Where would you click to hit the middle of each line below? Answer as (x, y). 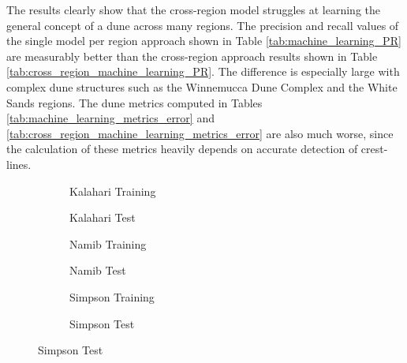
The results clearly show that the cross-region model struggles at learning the (194, 9)
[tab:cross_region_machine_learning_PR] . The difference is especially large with (203, 71)
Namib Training (108, 243)
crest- (374, 149)
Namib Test (98, 270)
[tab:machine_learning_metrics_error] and (110, 118)
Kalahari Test (103, 217)
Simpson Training (112, 296)
